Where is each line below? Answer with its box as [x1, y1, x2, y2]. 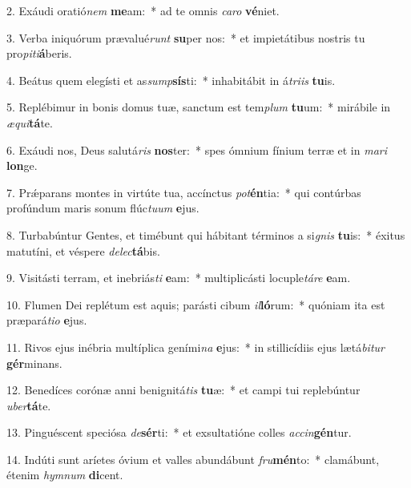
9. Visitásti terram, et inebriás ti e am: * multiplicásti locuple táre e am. [6, 269, 351, 286]
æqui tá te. [6, 114, 53, 131]
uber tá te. [6, 397, 51, 413]
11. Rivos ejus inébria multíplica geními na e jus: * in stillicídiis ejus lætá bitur [6, 338, 385, 355]
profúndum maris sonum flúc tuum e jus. [6, 200, 199, 216]
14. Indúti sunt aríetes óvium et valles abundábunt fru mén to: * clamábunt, [6, 450, 380, 467]
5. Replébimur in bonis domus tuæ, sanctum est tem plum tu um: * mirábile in [6, 99, 391, 115]
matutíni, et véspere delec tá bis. [6, 242, 160, 259]
